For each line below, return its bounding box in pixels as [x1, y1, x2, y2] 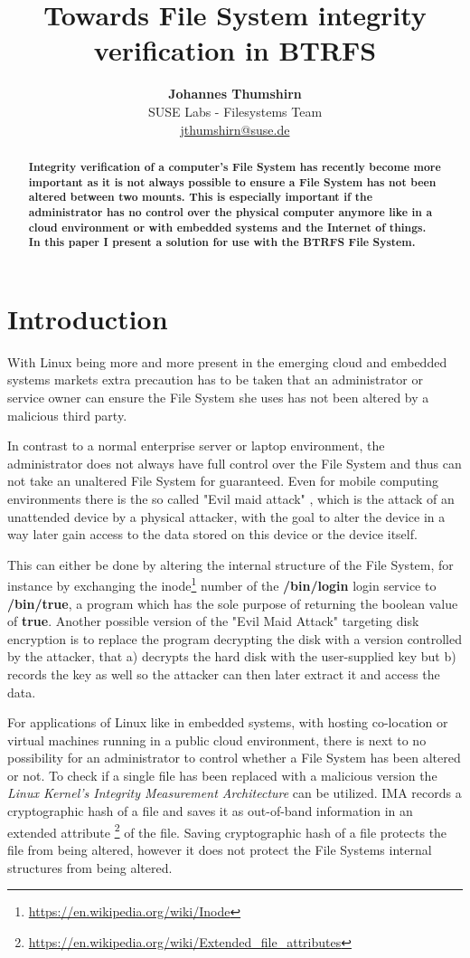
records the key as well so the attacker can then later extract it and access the [7, 664, 440, 683]
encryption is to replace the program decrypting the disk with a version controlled [7, 629, 462, 648]
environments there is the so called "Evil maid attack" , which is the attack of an [7, 488, 455, 507]
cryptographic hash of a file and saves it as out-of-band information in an [7, 801, 413, 820]
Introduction [7, 299, 168, 337]
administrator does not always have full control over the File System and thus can [7, 453, 462, 472]
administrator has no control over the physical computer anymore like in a [28, 204, 433, 220]
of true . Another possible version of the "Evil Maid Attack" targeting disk [7, 612, 419, 631]
